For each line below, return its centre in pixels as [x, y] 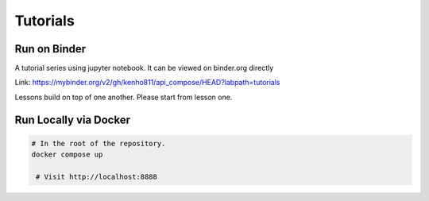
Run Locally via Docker [73, 120]
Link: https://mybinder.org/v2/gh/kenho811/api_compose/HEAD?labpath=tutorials [147, 83]
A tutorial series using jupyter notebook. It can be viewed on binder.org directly [144, 68]
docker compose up [67, 155]
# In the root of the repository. [99, 143]
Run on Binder [50, 49]
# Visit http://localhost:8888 [97, 177]
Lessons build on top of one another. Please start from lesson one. [124, 97]
